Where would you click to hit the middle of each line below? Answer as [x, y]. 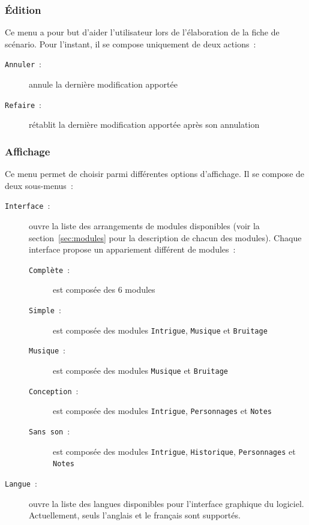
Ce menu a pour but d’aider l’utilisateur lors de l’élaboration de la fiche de [142, 32]
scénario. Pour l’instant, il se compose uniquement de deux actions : [130, 43]
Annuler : [23, 64]
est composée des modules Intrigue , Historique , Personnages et [174, 451]
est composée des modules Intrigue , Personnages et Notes [162, 411]
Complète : [49, 269]
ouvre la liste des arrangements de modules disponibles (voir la [144, 225]
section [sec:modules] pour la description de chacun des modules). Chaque [165, 237]
